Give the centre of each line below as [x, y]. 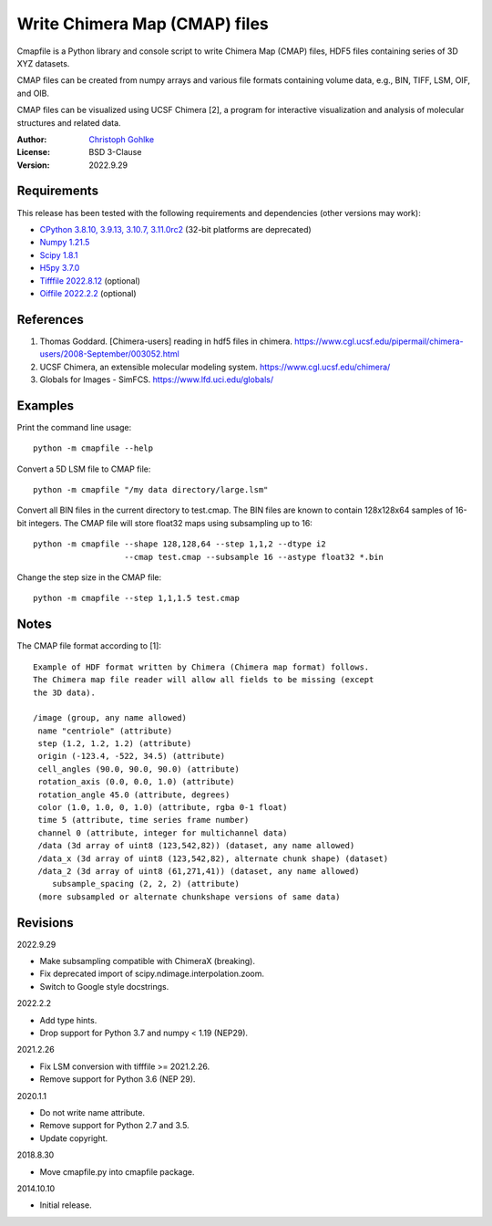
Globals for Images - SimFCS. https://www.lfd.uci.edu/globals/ [157, 379]
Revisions [46, 923]
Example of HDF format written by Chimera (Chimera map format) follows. [201, 667]
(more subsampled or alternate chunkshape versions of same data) [189, 897]
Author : [32, 139]
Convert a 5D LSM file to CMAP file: [84, 469]
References [50, 319]
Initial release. [66, 1205]
